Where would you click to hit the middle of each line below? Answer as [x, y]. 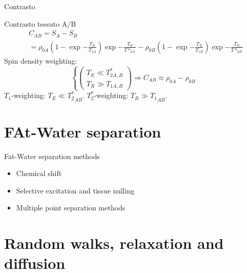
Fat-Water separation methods [52, 156]
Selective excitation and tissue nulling [75, 190]
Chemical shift [39, 173]
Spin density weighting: [41, 60]
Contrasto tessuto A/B [40, 23]
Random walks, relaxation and [114, 243]
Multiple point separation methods [71, 208]
